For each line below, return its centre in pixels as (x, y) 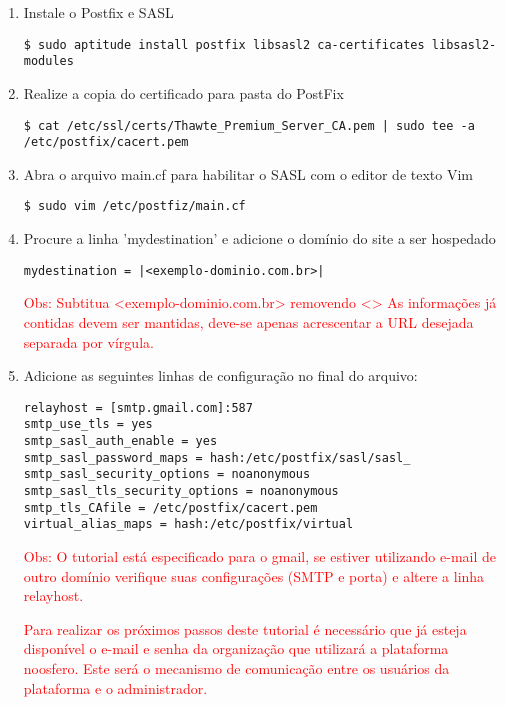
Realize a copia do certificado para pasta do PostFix (183, 92)
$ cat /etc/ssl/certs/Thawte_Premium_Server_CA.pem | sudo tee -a (249, 125)
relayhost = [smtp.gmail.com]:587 (138, 407)
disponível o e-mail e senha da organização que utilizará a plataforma (236, 648)
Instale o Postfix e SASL (98, 12)
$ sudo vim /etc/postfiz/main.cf (134, 206)
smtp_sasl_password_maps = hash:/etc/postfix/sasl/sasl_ (217, 457)
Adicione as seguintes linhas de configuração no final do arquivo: (220, 375)
